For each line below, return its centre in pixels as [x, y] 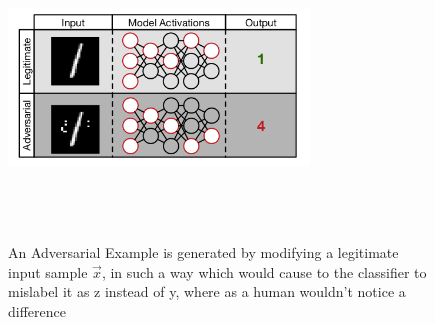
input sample [48, 271]
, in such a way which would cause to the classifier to [264, 271]
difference [37, 310]
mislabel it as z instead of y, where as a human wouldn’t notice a [207, 291]
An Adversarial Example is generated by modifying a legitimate [203, 251]
